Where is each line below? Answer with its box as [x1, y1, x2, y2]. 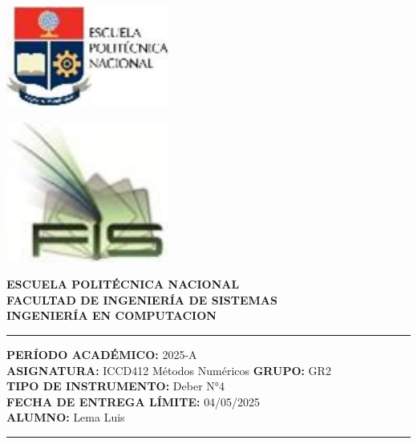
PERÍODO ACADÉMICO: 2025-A [6, 345, 197, 362]
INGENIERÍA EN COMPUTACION [6, 307, 217, 324]
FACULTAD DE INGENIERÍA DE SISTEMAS [6, 291, 277, 308]
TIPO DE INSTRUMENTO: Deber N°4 [6, 377, 225, 394]
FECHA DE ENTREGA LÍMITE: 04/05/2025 [6, 393, 261, 410]
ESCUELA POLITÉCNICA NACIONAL [6, 276, 240, 293]
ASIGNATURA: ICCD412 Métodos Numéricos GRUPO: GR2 [6, 361, 331, 378]
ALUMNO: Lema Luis [6, 409, 125, 426]
